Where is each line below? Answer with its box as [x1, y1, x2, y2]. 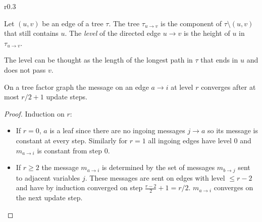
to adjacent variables [16, 172, 80, 183]
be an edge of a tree [42, 18, 103, 28]
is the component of [161, 18, 222, 28]
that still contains [4, 28, 59, 38]
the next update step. [16, 192, 83, 202]
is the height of [183, 28, 230, 38]
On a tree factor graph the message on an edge [4, 81, 149, 92]
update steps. [46, 91, 87, 102]
